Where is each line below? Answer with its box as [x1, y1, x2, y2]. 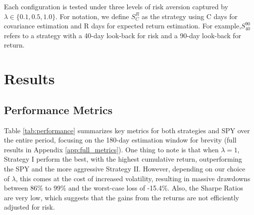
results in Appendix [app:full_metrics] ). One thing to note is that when [4, 144, 219, 154]
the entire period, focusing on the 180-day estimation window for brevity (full [4, 135, 237, 145]
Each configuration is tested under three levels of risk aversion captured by [4, 1, 229, 11]
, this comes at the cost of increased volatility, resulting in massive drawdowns [16, 173, 251, 183]
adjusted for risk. [4, 202, 55, 212]
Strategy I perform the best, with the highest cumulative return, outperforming [4, 154, 242, 164]
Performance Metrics [4, 102, 113, 117]
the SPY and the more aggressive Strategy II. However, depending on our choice [4, 163, 245, 173]
